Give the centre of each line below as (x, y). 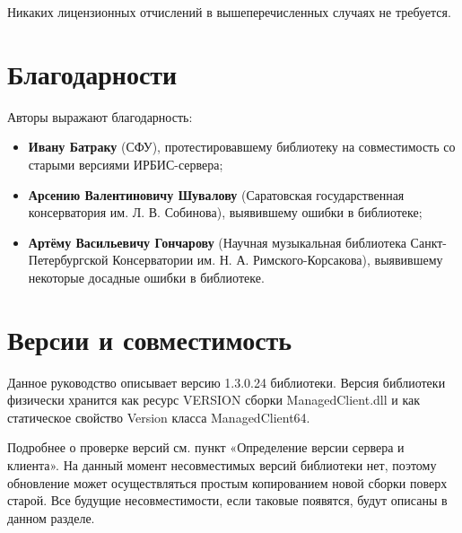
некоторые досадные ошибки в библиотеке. (146, 277)
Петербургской (68, 260)
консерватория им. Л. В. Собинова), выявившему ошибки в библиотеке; (225, 212)
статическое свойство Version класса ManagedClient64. (159, 417)
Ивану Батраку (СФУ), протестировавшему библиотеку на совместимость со (242, 147)
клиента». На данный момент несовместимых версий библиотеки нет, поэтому (222, 464)
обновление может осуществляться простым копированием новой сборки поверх (227, 482)
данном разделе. (51, 517)
